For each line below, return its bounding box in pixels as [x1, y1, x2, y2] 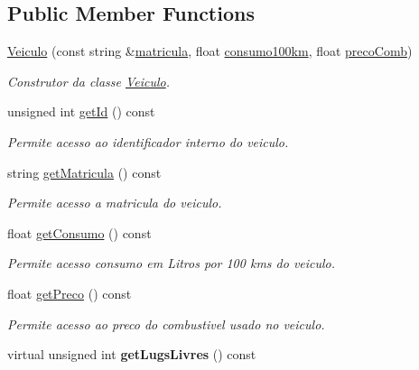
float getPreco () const [7, 283, 132, 302]
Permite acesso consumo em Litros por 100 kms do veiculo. [7, 254, 336, 273]
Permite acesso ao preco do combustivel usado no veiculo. [7, 314, 325, 333]
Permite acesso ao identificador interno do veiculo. [7, 132, 289, 151]
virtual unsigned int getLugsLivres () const [7, 345, 256, 364]
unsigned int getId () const [7, 102, 155, 121]
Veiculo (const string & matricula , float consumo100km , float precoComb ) [7, 42, 413, 60]
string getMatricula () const [7, 162, 162, 181]
